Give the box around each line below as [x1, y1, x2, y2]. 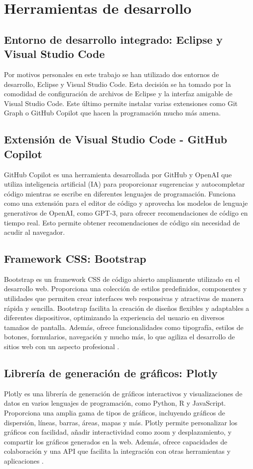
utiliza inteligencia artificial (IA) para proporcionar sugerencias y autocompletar [4, 179, 245, 189]
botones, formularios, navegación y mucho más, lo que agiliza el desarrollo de [4, 331, 235, 342]
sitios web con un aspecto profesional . [4, 341, 119, 352]
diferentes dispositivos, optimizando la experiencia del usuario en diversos [4, 312, 225, 323]
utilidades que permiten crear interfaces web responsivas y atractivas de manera [4, 293, 244, 303]
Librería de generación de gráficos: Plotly [4, 365, 218, 381]
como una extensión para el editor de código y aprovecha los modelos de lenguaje [4, 198, 248, 208]
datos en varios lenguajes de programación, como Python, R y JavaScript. [4, 398, 226, 408]
